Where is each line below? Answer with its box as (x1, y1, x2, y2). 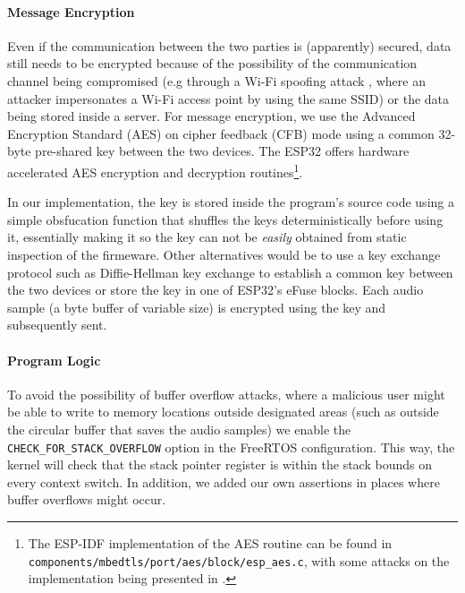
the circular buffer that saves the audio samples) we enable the (7, 419, 351, 438)
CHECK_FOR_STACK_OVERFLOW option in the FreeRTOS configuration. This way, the (7, 437, 455, 456)
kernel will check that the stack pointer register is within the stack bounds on (7, 455, 432, 474)
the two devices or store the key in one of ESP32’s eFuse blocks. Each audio (7, 280, 424, 299)
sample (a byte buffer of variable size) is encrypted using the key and (7, 297, 386, 316)
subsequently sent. (7, 315, 107, 334)
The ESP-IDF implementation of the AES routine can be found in (28, 533, 393, 552)
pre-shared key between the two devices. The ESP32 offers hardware (35, 142, 410, 160)
